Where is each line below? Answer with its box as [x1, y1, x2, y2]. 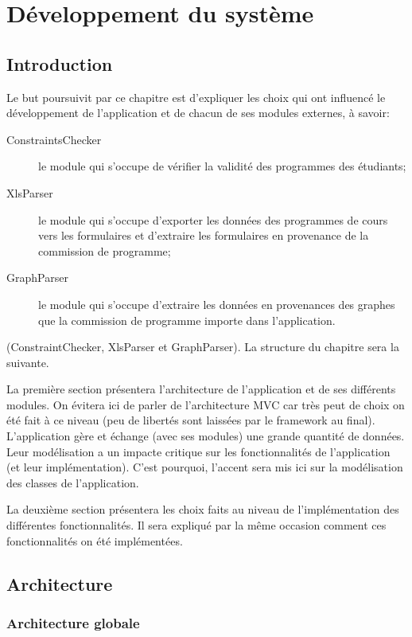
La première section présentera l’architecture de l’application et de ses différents [6, 381, 396, 397]
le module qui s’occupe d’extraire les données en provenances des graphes [38, 295, 395, 312]
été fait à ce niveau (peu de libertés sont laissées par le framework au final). [6, 412, 375, 428]
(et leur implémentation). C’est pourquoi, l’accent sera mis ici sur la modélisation [6, 459, 403, 475]
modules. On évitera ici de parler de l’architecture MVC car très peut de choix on [6, 396, 405, 412]
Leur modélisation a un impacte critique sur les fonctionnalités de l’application [6, 443, 391, 459]
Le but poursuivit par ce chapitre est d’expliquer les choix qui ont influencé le [6, 88, 386, 105]
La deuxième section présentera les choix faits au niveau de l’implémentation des [6, 501, 399, 518]
